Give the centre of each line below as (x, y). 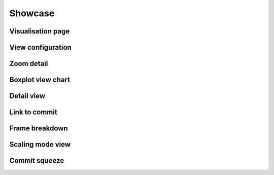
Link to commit (33, 112)
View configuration (41, 47)
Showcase (32, 13)
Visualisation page (40, 31)
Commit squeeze (37, 161)
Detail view (27, 96)
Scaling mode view (40, 145)
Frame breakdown (39, 129)
